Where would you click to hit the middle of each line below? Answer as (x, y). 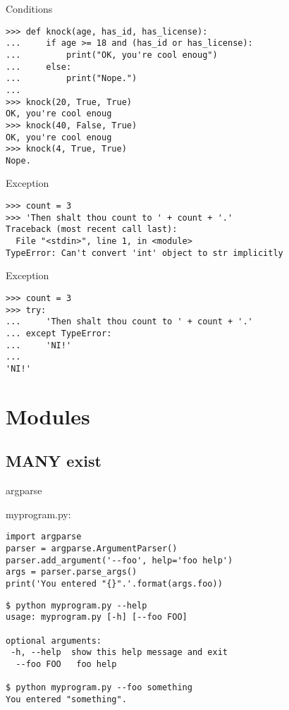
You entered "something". (66, 699)
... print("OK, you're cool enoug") (112, 55)
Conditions (29, 8)
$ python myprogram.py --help (76, 605)
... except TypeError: (59, 333)
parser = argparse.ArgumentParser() (92, 548)
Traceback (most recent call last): (92, 229)
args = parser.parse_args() (72, 572)
